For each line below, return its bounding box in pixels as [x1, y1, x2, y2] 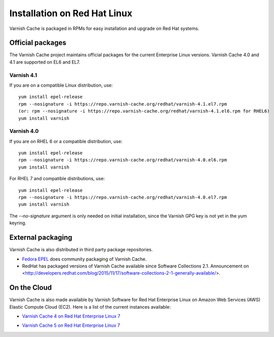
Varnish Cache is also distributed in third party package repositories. [9, 247, 153, 253]
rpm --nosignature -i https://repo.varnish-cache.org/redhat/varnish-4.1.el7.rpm [18, 101, 227, 107]
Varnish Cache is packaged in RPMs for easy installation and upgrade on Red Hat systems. [9, 25, 199, 31]
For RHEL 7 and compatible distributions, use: [9, 176, 105, 182]
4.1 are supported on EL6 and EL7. [9, 59, 81, 65]
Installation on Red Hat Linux [9, 8, 132, 19]
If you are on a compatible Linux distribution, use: [9, 82, 113, 88]
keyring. [9, 220, 26, 226]
